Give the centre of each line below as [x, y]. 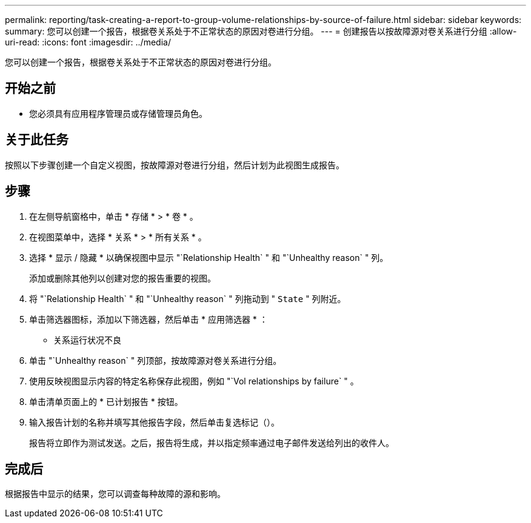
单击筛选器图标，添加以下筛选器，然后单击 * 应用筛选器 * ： [149, 319]
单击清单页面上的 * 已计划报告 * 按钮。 [106, 401]
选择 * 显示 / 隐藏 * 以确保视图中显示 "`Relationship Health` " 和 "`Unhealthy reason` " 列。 [209, 257]
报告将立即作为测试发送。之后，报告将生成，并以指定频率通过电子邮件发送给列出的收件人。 [212, 442]
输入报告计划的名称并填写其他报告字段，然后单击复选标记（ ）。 [154, 422]
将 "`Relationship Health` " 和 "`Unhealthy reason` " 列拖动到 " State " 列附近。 [188, 298]
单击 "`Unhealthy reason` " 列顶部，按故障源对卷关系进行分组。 [155, 360]
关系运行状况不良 [87, 340]
